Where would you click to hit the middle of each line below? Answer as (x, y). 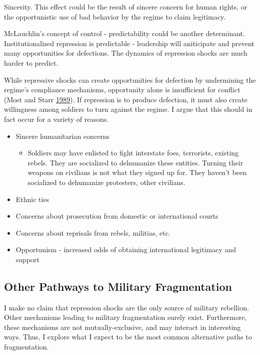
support (27, 259)
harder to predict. (31, 62)
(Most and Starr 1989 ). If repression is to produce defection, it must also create (126, 99)
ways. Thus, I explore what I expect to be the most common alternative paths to (128, 337)
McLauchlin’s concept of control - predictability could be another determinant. (124, 33)
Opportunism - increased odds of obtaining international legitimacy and (126, 249)
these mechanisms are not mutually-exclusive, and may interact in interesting (122, 327)
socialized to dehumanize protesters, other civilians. (106, 182)
